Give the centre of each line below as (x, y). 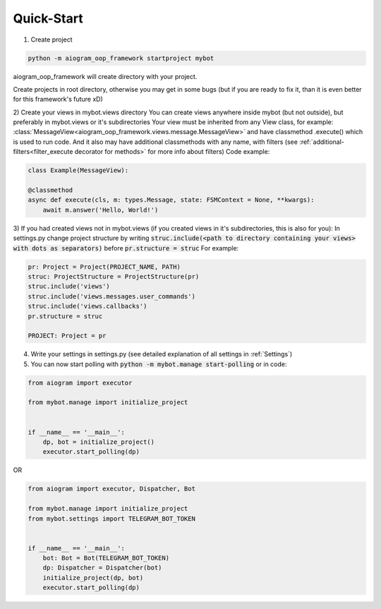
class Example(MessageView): (78, 170)
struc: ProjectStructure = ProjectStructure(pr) (114, 276)
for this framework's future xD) (58, 100)
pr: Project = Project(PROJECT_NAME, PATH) (104, 267)
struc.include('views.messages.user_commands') (111, 296)
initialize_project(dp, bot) (93, 578)
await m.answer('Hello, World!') (101, 210)
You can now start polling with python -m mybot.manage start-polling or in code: (159, 364)
